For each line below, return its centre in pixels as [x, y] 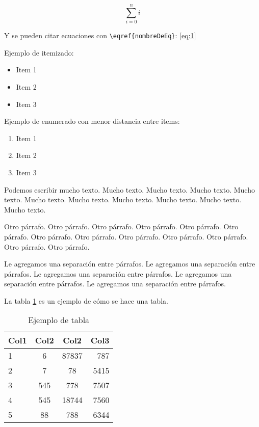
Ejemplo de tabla [59, 320]
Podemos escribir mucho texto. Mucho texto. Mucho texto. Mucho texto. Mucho [129, 189]
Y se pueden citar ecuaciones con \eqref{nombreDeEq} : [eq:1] [100, 35]
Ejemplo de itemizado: [39, 52]
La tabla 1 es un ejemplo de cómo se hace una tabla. [86, 300]
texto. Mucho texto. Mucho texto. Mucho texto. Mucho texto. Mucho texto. [123, 199]
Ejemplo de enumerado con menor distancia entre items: [92, 121]
